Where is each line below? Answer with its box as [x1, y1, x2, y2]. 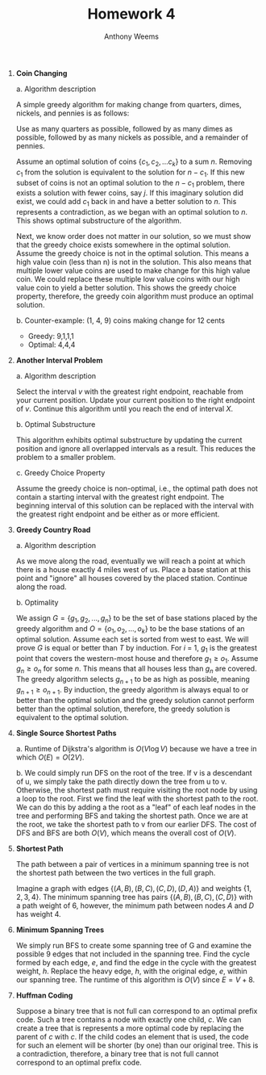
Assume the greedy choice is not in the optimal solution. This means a [15, 249, 250, 258]
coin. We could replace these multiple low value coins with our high [15, 274, 240, 284]
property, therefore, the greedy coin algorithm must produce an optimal [15, 291, 254, 301]
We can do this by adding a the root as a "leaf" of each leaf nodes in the [15, 802, 256, 812]
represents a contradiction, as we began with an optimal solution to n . [15, 207, 248, 217]
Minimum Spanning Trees [15, 925, 105, 935]
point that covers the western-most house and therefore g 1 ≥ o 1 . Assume [15, 653, 259, 665]
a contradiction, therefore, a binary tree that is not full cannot [15, 1048, 219, 1058]
